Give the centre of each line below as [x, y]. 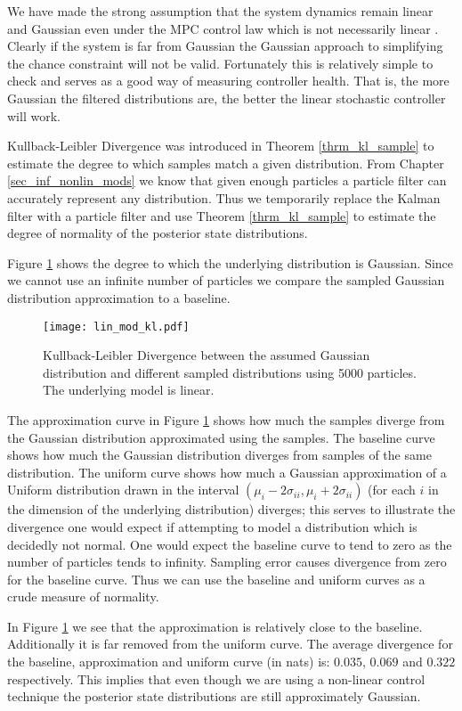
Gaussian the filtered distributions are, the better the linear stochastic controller [227, 98]
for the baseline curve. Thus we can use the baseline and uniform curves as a [216, 579]
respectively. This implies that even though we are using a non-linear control [216, 678]
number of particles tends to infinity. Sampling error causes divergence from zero [227, 562]
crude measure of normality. [83, 597]
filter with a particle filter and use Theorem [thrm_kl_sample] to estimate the [222, 215]
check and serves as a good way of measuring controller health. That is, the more [228, 81]
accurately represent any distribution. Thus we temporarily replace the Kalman [224, 197]
